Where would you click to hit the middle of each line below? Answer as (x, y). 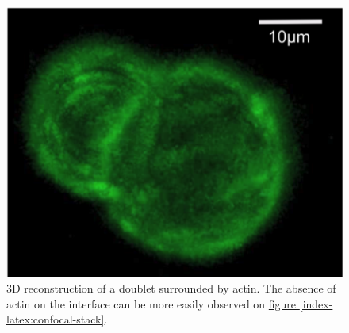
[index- (316, 303)
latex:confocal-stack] (56, 319)
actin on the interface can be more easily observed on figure (151, 303)
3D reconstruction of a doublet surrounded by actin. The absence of (171, 288)
